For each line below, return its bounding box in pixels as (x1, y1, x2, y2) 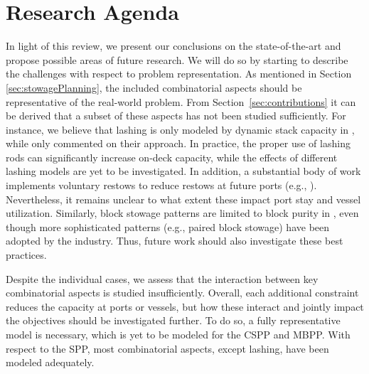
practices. (6, 247, 47, 262)
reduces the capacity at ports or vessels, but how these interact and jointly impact (6, 299, 364, 314)
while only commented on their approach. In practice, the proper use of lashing (6, 136, 351, 151)
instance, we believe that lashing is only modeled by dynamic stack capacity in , (6, 122, 355, 137)
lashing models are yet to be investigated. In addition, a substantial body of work (6, 164, 361, 178)
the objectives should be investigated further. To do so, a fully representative (6, 313, 341, 328)
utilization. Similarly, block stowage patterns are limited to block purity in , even (6, 205, 359, 220)
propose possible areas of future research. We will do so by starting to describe (6, 52, 348, 67)
